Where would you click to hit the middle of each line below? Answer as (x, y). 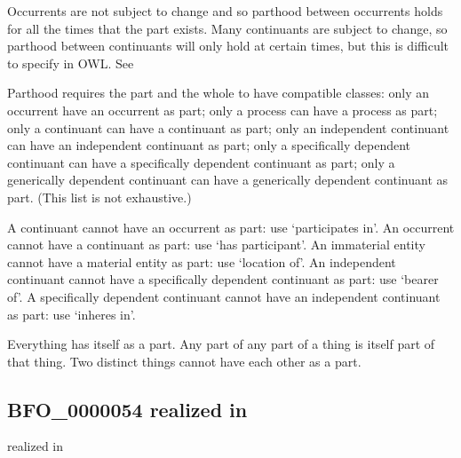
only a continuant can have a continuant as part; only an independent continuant (228, 127)
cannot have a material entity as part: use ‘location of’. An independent (202, 261)
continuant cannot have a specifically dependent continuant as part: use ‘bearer (223, 279)
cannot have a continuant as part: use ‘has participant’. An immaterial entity (216, 245)
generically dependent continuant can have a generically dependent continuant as (228, 180)
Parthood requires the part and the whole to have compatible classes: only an (219, 93)
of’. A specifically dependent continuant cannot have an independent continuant (224, 296)
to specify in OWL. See (71, 63)
